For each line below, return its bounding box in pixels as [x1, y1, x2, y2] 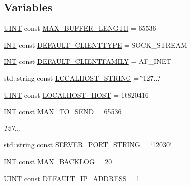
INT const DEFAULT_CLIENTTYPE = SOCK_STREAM [4, 39, 187, 50]
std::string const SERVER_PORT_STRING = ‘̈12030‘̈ [4, 139, 172, 150]
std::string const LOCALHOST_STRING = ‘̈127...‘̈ [4, 72, 161, 83]
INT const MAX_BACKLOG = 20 [4, 156, 112, 166]
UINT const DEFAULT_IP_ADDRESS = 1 [4, 173, 140, 183]
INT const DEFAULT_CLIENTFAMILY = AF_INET [4, 56, 172, 66]
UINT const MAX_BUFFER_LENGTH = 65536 [4, 23, 156, 33]
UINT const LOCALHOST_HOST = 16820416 [4, 89, 149, 100]
